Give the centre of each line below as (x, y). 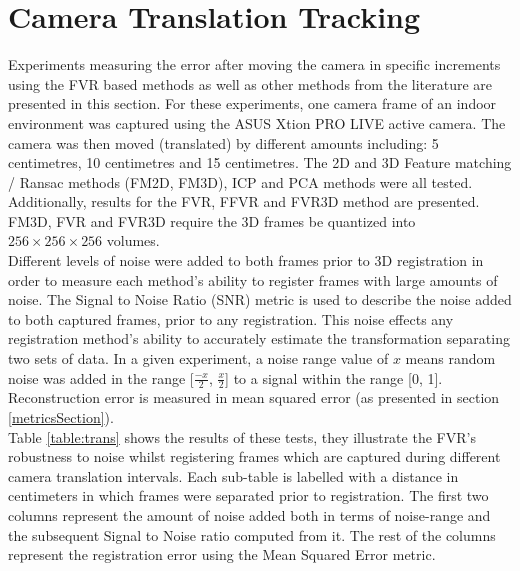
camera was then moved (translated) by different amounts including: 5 (223, 142)
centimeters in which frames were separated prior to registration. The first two (248, 495)
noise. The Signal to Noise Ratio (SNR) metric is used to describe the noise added (260, 299)
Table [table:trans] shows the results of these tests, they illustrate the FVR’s (242, 436)
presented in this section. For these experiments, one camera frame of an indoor (252, 103)
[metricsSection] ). (61, 417)
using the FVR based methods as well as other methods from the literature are (250, 83)
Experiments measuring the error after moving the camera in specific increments (254, 64)
